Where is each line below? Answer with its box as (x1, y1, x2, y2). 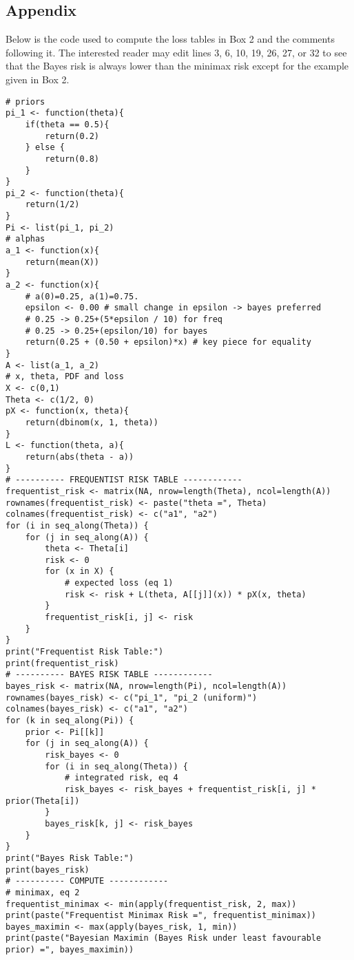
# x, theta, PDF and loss (6, 372, 124, 382)
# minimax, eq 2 (6, 887, 80, 897)
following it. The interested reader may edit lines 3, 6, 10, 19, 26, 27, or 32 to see (6, 45, 347, 59)
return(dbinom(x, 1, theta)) (25, 417, 158, 427)
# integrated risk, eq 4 (64, 773, 178, 783)
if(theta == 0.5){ (25, 119, 110, 129)
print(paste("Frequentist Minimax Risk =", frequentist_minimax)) (6, 910, 317, 921)
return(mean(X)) (25, 257, 100, 267)
